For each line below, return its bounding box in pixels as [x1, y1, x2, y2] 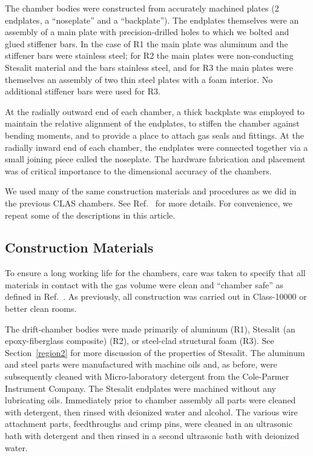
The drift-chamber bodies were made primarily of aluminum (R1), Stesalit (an [5, 322, 295, 335]
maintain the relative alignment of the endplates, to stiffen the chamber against [5, 117, 300, 130]
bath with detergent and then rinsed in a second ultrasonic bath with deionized [5, 429, 300, 442]
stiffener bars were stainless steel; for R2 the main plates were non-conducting [5, 49, 294, 62]
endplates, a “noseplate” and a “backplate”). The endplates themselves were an [5, 13, 299, 26]
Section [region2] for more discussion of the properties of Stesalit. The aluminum [5, 346, 305, 359]
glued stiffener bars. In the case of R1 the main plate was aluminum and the [5, 37, 288, 50]
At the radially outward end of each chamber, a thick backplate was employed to [5, 105, 305, 117]
